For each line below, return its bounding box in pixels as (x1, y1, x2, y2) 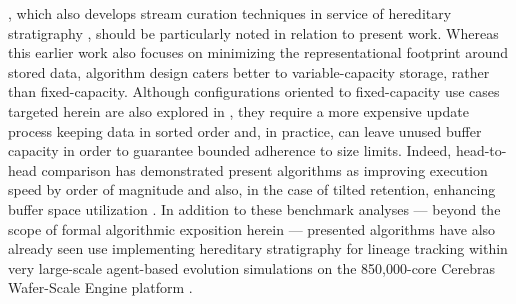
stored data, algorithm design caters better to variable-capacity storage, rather (8, 61, 490, 82)
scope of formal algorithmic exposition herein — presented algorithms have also (8, 218, 496, 239)
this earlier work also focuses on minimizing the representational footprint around (8, 42, 509, 63)
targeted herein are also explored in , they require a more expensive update (8, 100, 469, 121)
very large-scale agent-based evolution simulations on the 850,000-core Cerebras (8, 257, 496, 278)
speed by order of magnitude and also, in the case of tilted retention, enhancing (8, 179, 496, 200)
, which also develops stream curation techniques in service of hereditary (8, 3, 452, 23)
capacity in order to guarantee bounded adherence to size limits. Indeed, (8, 140, 452, 161)
